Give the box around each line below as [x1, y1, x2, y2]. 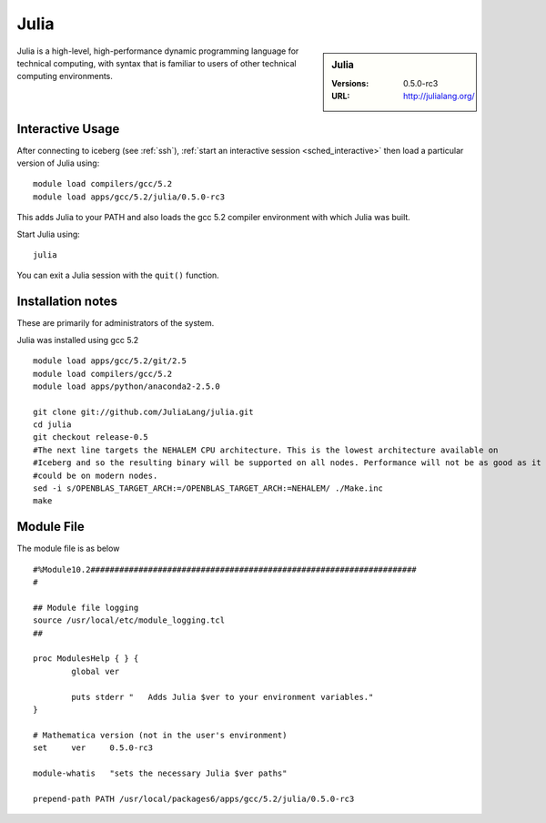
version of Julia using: [16, 157, 100, 168]
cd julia [33, 420, 72, 430]
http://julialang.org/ [403, 91, 475, 102]
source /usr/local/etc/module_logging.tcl [33, 615, 226, 625]
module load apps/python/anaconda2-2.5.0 [33, 381, 220, 391]
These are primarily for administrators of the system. [16, 318, 215, 329]
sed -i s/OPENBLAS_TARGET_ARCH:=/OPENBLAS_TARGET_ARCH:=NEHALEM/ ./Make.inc [33, 483, 384, 493]
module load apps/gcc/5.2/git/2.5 [33, 356, 187, 366]
